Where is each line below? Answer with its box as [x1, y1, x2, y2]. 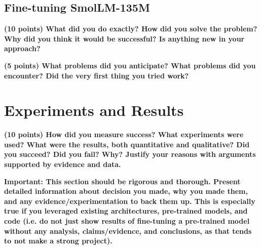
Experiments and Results [4, 100, 184, 120]
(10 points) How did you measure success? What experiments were [4, 129, 244, 140]
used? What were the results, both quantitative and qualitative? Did [4, 139, 250, 149]
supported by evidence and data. [4, 159, 121, 170]
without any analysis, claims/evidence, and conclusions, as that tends [4, 225, 252, 236]
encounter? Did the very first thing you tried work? [4, 70, 189, 80]
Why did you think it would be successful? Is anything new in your [4, 33, 245, 44]
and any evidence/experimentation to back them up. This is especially [4, 195, 255, 206]
